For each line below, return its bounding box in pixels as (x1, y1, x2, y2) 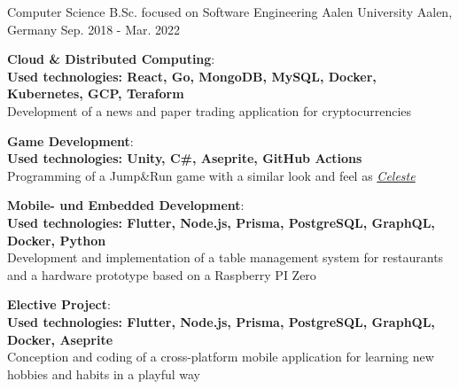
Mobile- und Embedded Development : (7, 196, 245, 214)
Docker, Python (7, 230, 106, 249)
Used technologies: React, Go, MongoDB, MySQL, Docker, (7, 66, 377, 85)
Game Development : (7, 131, 134, 150)
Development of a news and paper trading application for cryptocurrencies (7, 101, 412, 120)
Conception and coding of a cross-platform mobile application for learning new (7, 347, 434, 366)
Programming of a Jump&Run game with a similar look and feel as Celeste (7, 166, 416, 184)
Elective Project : (7, 295, 111, 314)
